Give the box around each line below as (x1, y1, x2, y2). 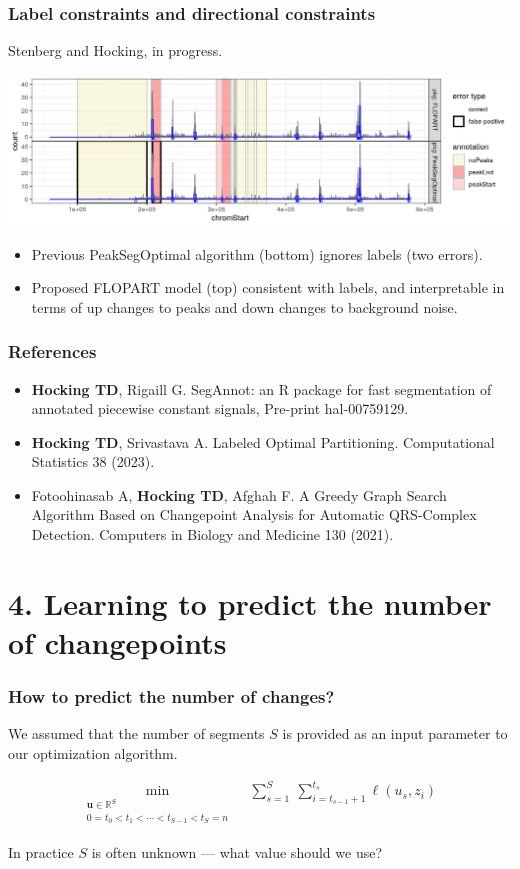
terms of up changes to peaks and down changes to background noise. (31, 296, 458, 317)
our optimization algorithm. (8, 743, 178, 764)
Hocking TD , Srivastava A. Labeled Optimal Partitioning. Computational (31, 431, 495, 452)
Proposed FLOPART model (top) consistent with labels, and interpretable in (31, 277, 505, 298)
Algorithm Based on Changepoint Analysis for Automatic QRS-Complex (31, 504, 477, 525)
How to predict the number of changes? (8, 684, 335, 709)
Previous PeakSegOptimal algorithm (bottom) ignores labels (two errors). (31, 243, 483, 264)
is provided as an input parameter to (282, 723, 508, 744)
